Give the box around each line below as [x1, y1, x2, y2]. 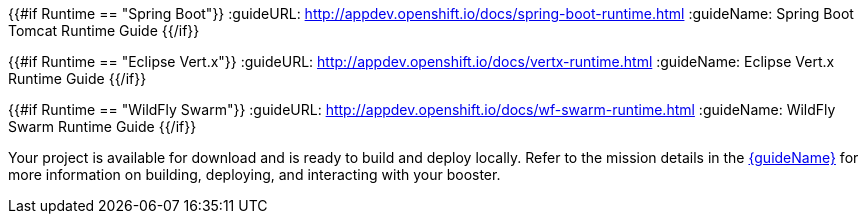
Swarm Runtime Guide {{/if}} [8, 118, 197, 135]
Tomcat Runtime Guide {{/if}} [8, 22, 200, 39]
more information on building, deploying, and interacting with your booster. [8, 166, 501, 183]
